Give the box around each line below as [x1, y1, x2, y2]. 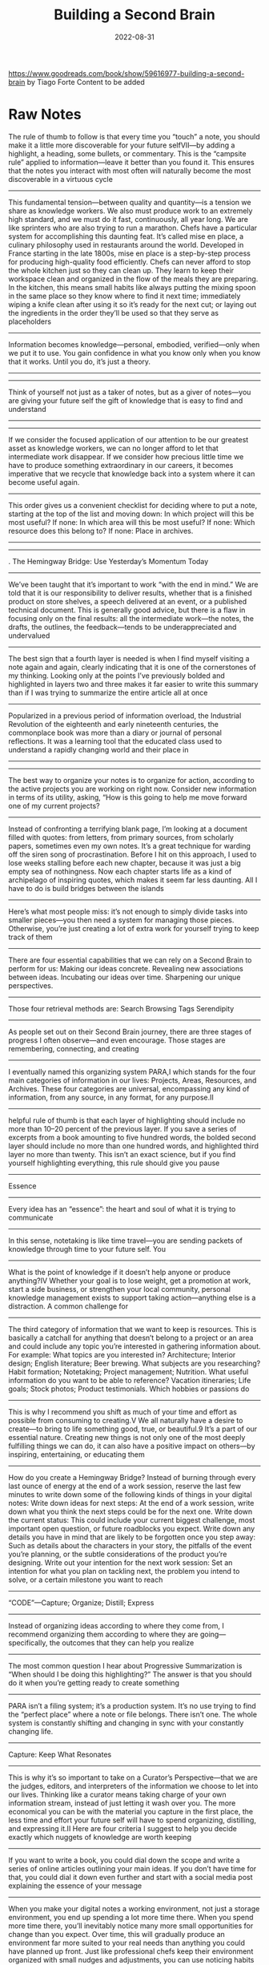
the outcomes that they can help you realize [49, 1637, 195, 1648]
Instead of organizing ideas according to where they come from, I [8, 1620, 224, 1630]
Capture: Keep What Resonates [8, 1749, 112, 1759]
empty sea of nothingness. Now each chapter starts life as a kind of [8, 866, 232, 876]
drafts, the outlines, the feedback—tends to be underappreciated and [8, 622, 237, 631]
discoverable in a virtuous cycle [8, 174, 114, 184]
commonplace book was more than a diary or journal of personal [8, 728, 223, 737]
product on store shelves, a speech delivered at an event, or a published [8, 596, 247, 606]
